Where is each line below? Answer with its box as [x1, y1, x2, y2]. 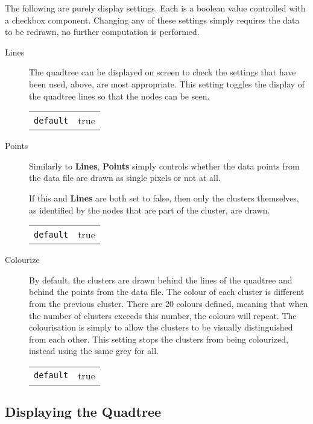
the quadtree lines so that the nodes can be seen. [29, 89, 210, 102]
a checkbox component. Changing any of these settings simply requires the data [5, 13, 300, 26]
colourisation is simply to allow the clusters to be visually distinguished [29, 321, 293, 334]
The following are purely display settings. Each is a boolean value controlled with [5, 2, 306, 14]
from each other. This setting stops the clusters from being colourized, [29, 332, 288, 345]
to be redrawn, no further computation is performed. [5, 25, 200, 38]
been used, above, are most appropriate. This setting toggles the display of [29, 77, 305, 90]
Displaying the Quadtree [5, 402, 162, 421]
